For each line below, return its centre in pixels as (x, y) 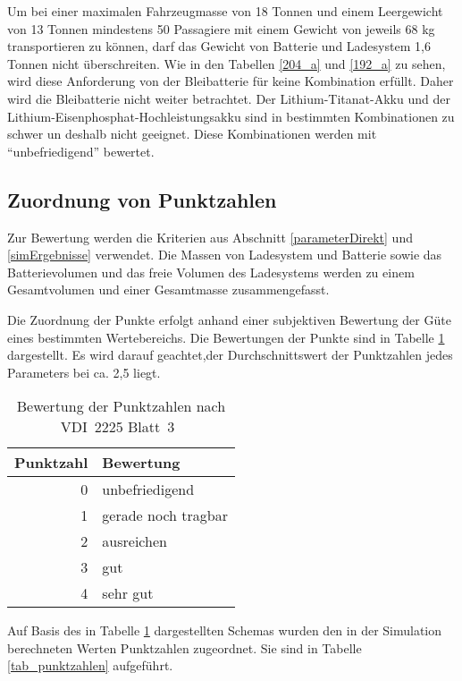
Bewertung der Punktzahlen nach (121, 406)
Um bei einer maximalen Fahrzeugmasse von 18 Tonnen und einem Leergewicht (225, 11)
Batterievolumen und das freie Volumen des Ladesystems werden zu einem (211, 272)
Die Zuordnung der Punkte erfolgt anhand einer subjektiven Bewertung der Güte (229, 319)
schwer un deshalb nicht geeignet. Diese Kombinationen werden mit (192, 134)
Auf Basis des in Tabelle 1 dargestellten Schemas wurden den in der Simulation (225, 630)
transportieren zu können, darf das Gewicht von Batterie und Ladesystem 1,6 (219, 46)
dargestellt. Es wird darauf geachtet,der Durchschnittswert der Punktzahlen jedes (230, 355)
